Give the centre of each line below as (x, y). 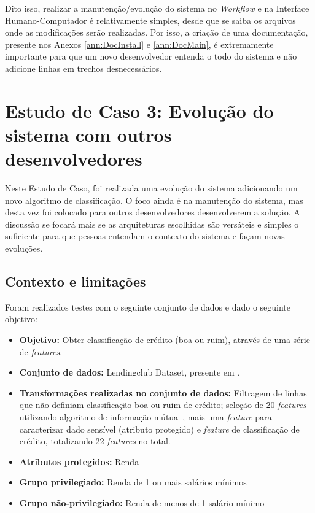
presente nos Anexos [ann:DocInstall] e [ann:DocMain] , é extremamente (139, 44)
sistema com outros (88, 134)
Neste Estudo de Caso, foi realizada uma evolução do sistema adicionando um (151, 188)
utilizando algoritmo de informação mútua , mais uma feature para (146, 416)
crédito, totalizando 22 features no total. (95, 441)
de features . (41, 351)
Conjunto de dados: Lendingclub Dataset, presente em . (130, 372)
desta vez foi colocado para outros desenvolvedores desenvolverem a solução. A (153, 212)
